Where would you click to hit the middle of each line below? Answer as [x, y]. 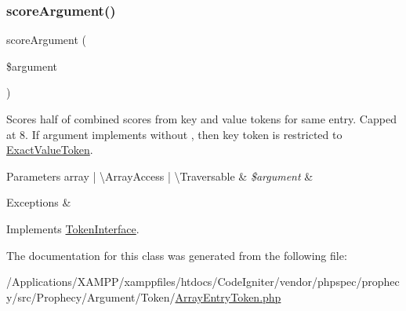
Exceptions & [39, 202]
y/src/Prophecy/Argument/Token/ [91, 296]
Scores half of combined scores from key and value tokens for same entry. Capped [201, 119]
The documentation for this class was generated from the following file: [177, 255]
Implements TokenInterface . [73, 228]
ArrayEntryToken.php [228, 296]
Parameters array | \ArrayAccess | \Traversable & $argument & [160, 176]
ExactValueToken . [50, 150]
